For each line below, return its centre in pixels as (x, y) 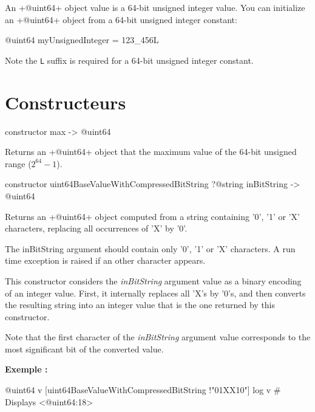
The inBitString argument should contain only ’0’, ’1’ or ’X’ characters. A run (150, 248)
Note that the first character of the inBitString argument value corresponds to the (158, 337)
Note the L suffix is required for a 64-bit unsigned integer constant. (129, 60)
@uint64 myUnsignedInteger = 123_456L (82, 40)
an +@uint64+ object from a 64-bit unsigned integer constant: (121, 19)
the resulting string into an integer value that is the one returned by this (140, 305)
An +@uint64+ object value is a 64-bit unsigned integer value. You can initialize (155, 7)
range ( (18, 163)
